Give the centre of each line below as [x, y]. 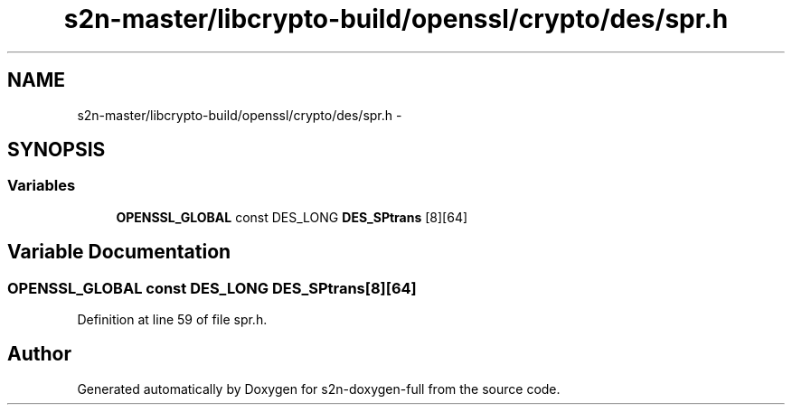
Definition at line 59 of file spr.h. [172, 320]
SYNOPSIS [57, 150]
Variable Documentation [119, 252]
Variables [42, 186]
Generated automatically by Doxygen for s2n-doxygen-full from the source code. [319, 389]
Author [39, 354]
